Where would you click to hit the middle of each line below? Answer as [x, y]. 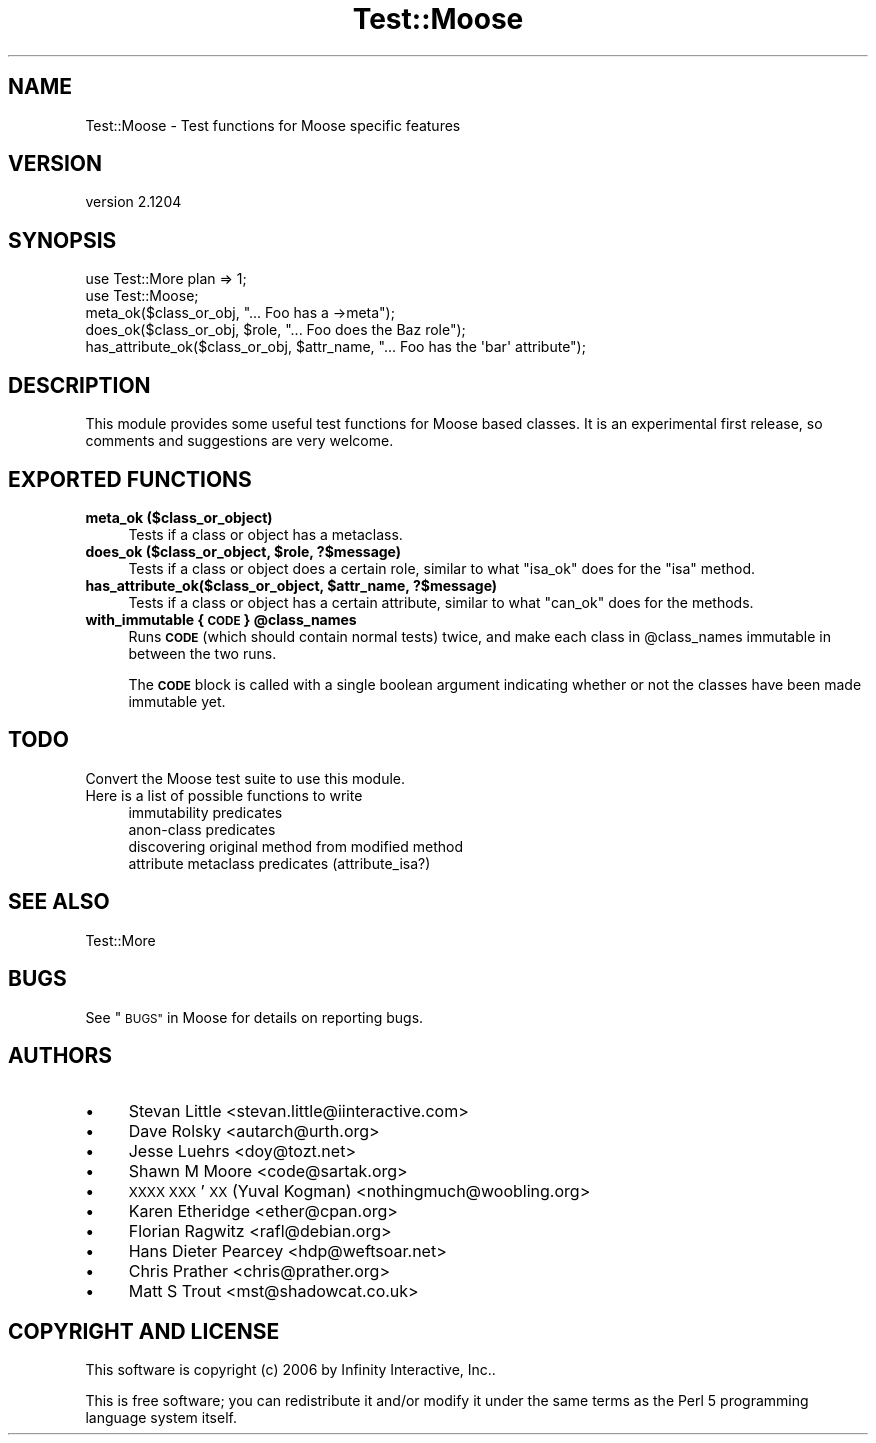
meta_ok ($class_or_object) [179, 517]
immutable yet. [177, 701]
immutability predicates [205, 812]
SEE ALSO [59, 902]
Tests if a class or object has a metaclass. [265, 534]
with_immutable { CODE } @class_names [221, 619]
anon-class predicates [202, 829]
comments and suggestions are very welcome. [239, 441]
